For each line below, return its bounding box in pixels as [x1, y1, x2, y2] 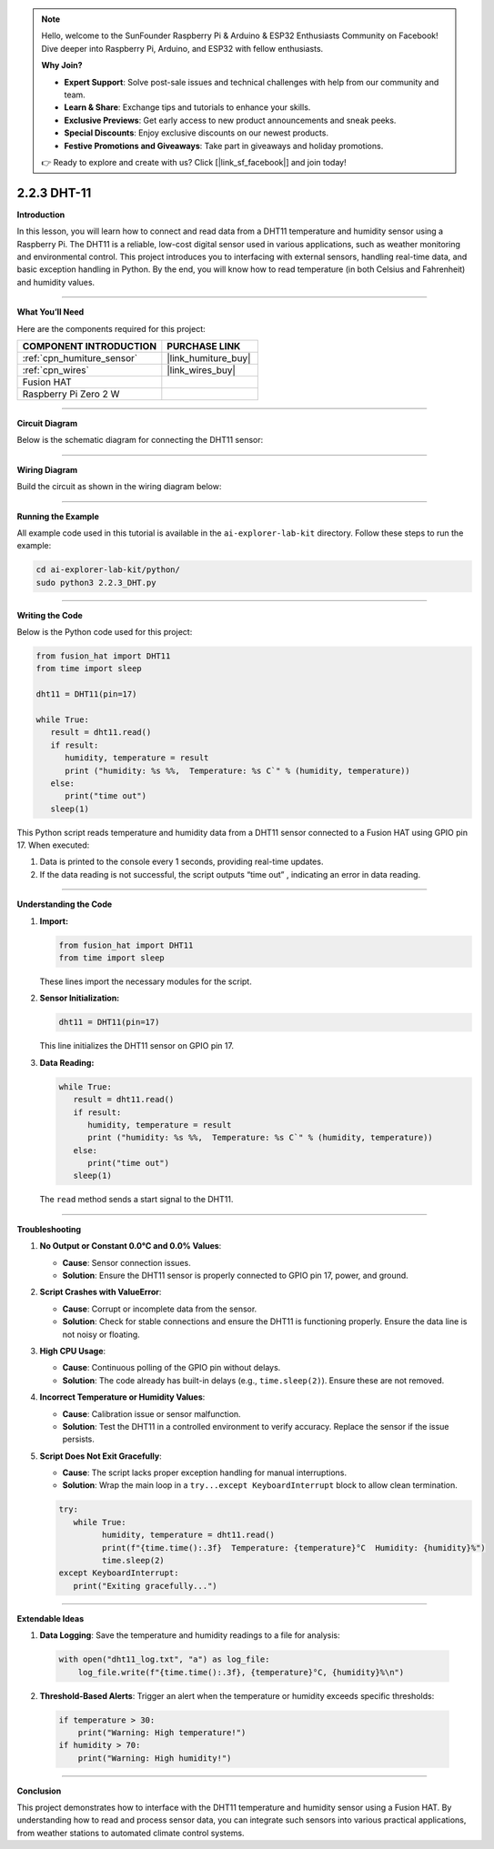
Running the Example [16, 510, 100, 522]
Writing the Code [16, 609, 84, 620]
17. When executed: [16, 839, 90, 850]
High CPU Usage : [39, 1345, 106, 1356]
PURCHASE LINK [166, 339, 241, 352]
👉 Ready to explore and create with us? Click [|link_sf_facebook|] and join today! [41, 156, 347, 167]
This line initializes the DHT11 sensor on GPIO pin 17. [39, 1040, 234, 1051]
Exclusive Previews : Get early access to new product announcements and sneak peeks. [64, 115, 397, 126]
